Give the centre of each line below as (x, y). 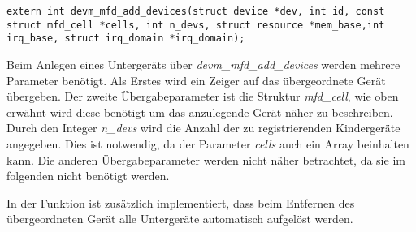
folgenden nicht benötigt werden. (88, 176)
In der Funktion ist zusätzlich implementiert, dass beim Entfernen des (181, 202)
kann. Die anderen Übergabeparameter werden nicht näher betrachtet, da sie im (206, 159)
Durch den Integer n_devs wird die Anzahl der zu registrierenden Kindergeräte (204, 128)
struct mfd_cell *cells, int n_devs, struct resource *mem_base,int (196, 25)
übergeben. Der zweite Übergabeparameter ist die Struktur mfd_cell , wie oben (203, 96)
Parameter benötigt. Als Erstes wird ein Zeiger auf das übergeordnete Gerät (196, 80)
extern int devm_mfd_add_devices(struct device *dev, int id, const (196, 11)
